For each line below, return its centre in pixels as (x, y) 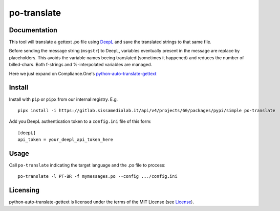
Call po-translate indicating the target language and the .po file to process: (87, 165)
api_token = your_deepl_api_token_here (65, 140)
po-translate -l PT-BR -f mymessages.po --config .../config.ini (98, 176)
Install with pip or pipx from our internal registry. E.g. (64, 99)
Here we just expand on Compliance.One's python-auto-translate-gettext (83, 73)
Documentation (33, 30)
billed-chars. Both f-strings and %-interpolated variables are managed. (81, 65)
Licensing (24, 190)
